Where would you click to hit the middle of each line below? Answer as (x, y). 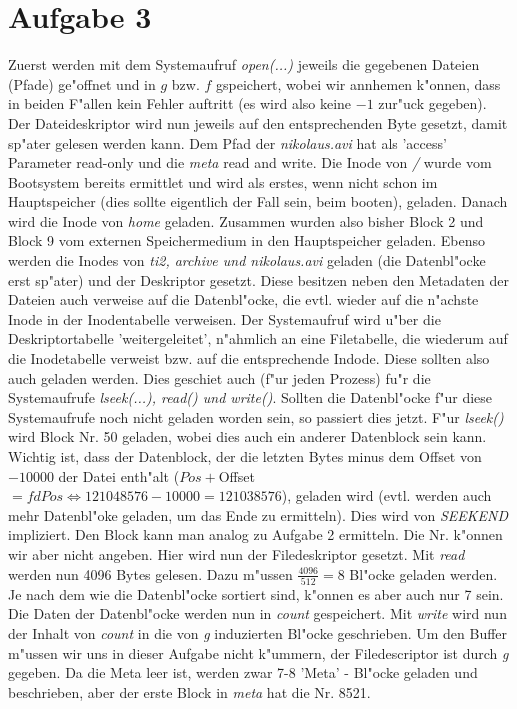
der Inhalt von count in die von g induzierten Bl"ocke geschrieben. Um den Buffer (258, 633)
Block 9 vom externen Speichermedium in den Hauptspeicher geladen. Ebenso (247, 240)
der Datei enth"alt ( (119, 475)
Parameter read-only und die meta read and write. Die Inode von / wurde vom (250, 162)
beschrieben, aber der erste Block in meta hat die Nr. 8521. (189, 691)
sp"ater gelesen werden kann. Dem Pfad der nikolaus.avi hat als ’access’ (227, 142)
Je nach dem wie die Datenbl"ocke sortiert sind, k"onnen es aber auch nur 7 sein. (256, 593)
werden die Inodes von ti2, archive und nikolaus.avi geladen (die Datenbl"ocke (247, 260)
